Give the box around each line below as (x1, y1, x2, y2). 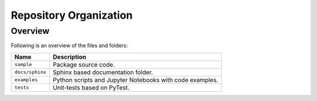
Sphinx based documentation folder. (53, 68, 153, 76)
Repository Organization (11, 9, 133, 22)
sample (14, 61, 32, 68)
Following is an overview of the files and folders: (11, 42, 128, 49)
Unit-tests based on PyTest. (53, 83, 130, 92)
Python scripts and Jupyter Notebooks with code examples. (53, 76, 218, 84)
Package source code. (53, 60, 115, 68)
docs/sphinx (14, 69, 46, 75)
